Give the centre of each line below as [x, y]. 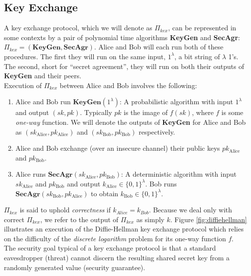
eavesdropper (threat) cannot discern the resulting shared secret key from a [117, 258]
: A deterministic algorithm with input [179, 174]
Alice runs [31, 174]
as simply [150, 219]
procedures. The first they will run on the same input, [85, 56]
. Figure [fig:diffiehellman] [209, 219]
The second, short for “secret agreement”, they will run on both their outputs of [124, 66]
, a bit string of [197, 56]
